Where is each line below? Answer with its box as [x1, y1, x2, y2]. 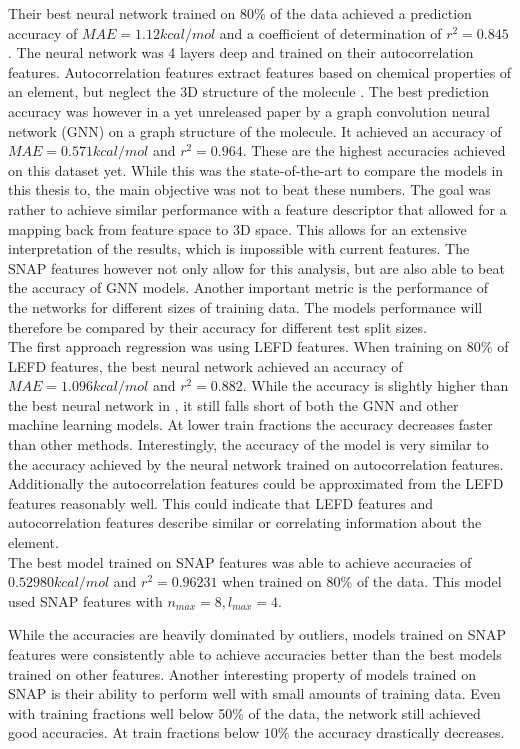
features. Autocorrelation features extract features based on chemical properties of [8, 61, 512, 82]
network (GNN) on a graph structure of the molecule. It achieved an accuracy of [8, 120, 502, 141]
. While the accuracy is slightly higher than [242, 375, 509, 396]
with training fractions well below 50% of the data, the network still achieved [8, 702, 481, 723]
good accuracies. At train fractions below [8, 722, 260, 743]
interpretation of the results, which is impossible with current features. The [8, 238, 470, 259]
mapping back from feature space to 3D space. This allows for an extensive [8, 218, 467, 239]
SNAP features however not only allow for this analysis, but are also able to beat [8, 257, 505, 278]
